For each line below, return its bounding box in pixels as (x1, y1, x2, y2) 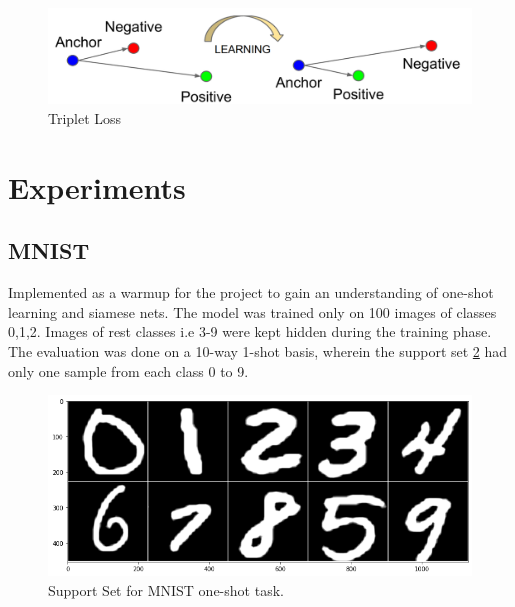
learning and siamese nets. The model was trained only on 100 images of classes (8, 301, 497, 322)
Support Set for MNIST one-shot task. (48, 579, 284, 600)
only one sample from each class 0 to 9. (8, 360, 249, 381)
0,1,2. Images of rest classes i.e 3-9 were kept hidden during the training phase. (8, 321, 492, 342)
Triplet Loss (48, 108, 122, 129)
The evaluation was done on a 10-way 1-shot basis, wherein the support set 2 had (8, 341, 508, 362)
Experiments (8, 166, 186, 207)
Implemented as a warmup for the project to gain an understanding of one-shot (8, 282, 494, 303)
